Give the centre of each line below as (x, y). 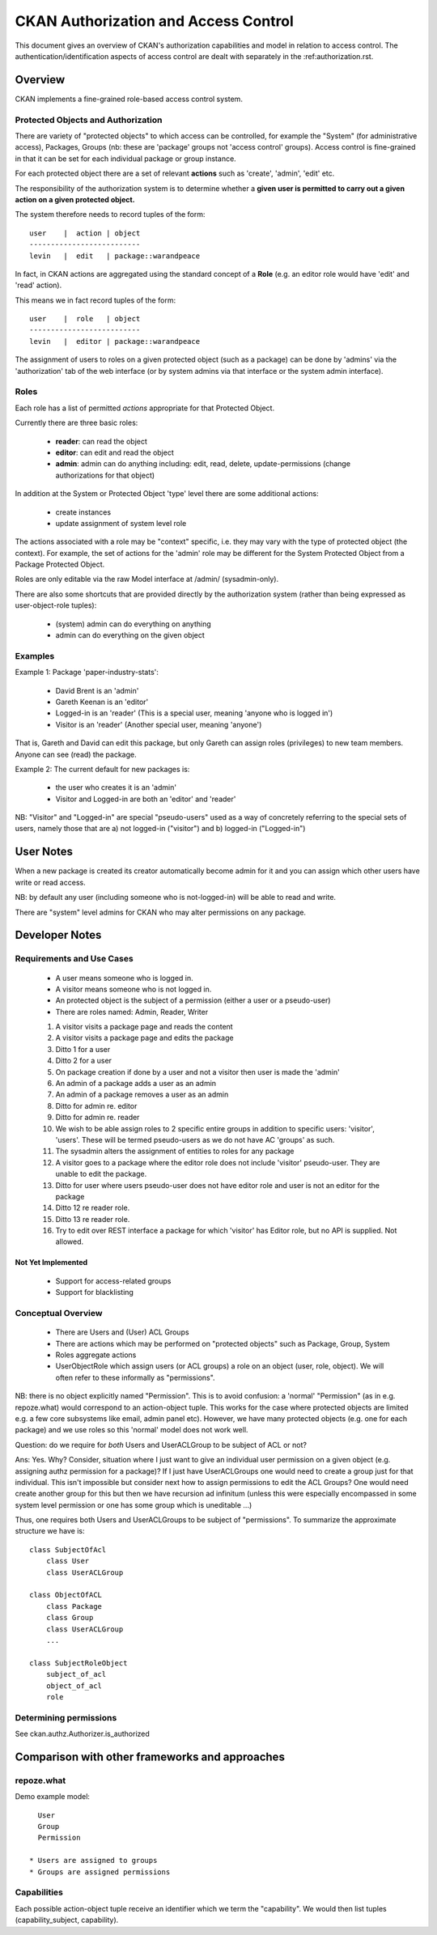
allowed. (70, 1241)
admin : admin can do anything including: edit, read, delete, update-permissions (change (203, 464)
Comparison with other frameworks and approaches (150, 1757)
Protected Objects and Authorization (89, 120)
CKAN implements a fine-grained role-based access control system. (129, 99)
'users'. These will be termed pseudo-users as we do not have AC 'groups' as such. (195, 1139)
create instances (83, 512)
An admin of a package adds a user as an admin (136, 1084)
